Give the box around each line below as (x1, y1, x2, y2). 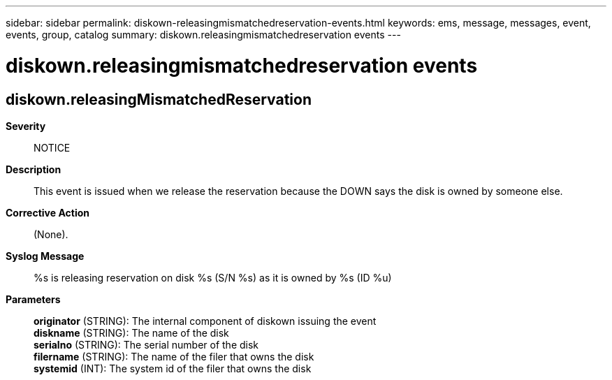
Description (6, 163, 61, 175)
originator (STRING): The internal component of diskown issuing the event (34, 314, 377, 327)
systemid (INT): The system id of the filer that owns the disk (34, 362, 312, 374)
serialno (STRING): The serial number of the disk (34, 338, 259, 351)
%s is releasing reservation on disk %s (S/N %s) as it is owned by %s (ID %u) (34, 271, 392, 284)
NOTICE (34, 141, 71, 154)
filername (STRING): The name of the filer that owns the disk (34, 350, 314, 363)
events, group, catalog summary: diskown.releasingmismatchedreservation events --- (6, 29, 401, 41)
